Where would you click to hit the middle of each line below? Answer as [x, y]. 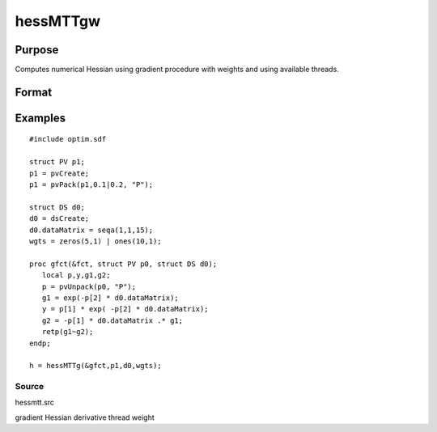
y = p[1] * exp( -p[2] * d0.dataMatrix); [125, 309]
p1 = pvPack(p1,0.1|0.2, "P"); [91, 185]
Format [34, 92]
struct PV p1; [57, 162]
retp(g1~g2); [68, 332]
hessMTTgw [58, 21]
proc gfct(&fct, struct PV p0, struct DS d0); [123, 264]
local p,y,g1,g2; [76, 275]
